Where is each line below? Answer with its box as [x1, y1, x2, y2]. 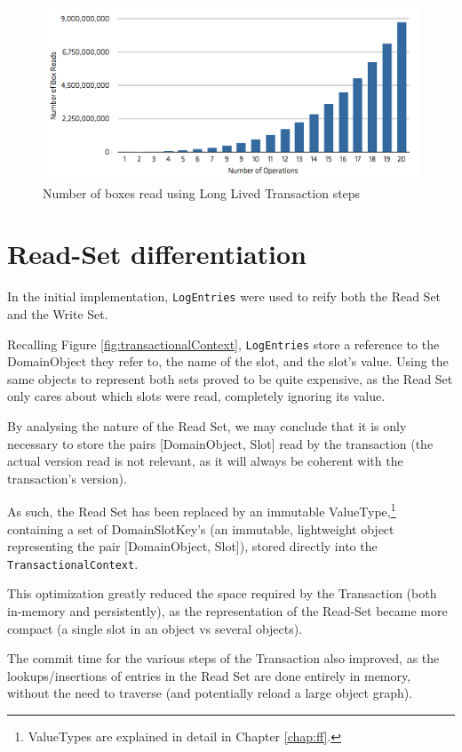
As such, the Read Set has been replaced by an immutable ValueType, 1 [7, 500, 396, 521]
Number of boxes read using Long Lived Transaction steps [43, 183, 361, 202]
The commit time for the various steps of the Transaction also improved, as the [7, 649, 440, 668]
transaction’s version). [7, 468, 127, 487]
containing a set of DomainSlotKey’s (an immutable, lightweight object [7, 519, 394, 538]
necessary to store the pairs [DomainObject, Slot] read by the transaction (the [7, 434, 434, 452]
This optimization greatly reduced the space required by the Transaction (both [7, 584, 437, 603]
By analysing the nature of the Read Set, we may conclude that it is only [7, 417, 407, 436]
